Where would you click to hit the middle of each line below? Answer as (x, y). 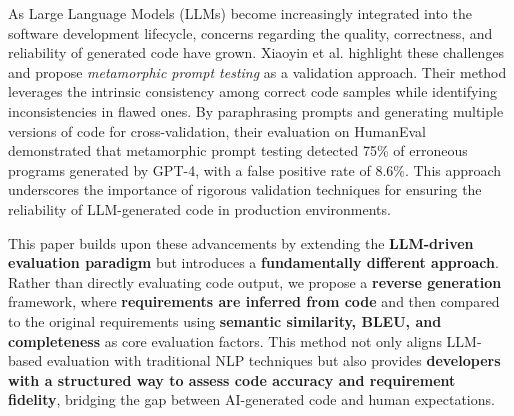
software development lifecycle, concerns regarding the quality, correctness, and (250, 32)
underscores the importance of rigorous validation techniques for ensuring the (245, 189)
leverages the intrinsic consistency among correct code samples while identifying (253, 91)
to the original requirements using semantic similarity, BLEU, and (225, 320)
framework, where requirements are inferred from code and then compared (254, 301)
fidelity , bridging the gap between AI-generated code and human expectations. (251, 399)
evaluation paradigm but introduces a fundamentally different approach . (253, 262)
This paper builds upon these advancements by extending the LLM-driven (241, 242)
